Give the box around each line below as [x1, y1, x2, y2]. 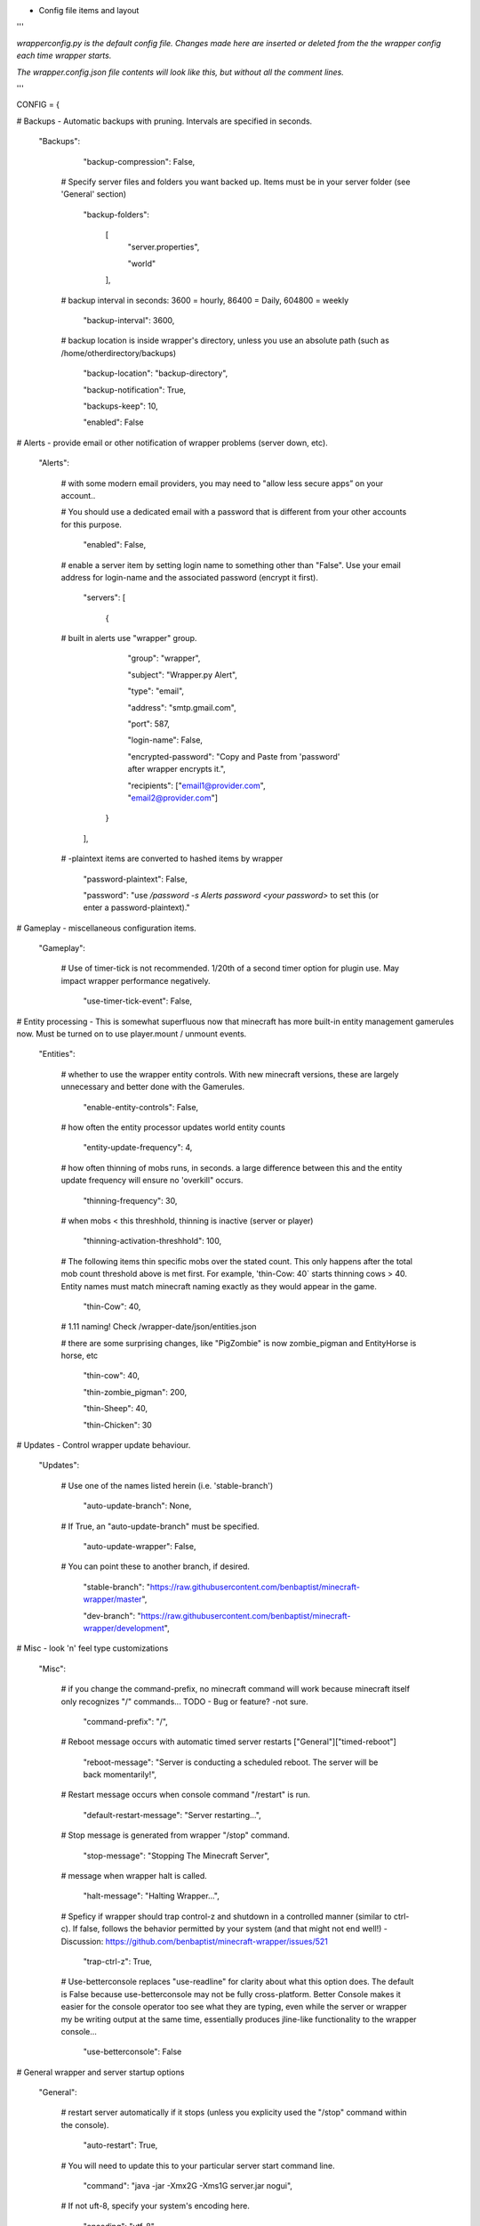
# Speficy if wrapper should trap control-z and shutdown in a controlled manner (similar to [60, 1911, 392, 1921]
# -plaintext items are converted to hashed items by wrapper [60, 853, 284, 864]
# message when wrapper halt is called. [60, 1871, 208, 1881]
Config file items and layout [38, 5, 140, 15]
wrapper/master [83, 1594, 142, 1605]
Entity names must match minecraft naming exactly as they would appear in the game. [60, 1280, 378, 1291]
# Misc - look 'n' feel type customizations [16, 1643, 169, 1653]
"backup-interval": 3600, [83, 315, 175, 326]
